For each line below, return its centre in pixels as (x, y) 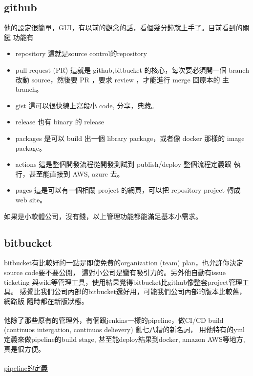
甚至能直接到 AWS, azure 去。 (76, 173)
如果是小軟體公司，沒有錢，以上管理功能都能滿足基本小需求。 (103, 216)
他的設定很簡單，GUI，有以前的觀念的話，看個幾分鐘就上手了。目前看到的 (123, 28)
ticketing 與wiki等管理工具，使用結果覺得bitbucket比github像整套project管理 (123, 282)
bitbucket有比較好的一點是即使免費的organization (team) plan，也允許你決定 (124, 263)
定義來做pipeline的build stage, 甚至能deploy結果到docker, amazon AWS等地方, (125, 339)
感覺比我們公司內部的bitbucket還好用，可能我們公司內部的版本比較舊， (133, 291)
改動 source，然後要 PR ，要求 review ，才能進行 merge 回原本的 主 (122, 79)
